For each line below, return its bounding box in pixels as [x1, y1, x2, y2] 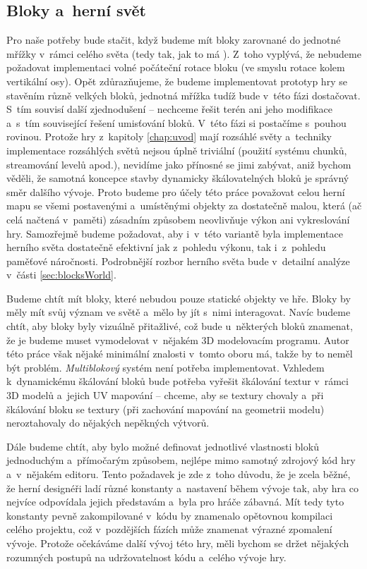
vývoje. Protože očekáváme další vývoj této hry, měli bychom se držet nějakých [6, 535, 349, 550]
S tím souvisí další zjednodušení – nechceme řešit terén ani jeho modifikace [6, 102, 333, 116]
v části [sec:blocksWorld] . [6, 267, 116, 282]
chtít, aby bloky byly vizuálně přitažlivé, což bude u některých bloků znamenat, [6, 319, 353, 334]
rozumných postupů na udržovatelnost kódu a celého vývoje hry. [6, 549, 287, 564]
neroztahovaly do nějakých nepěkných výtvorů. [6, 415, 210, 430]
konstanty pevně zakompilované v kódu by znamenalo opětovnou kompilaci [6, 508, 333, 522]
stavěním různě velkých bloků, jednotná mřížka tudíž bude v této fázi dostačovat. [6, 87, 361, 102]
